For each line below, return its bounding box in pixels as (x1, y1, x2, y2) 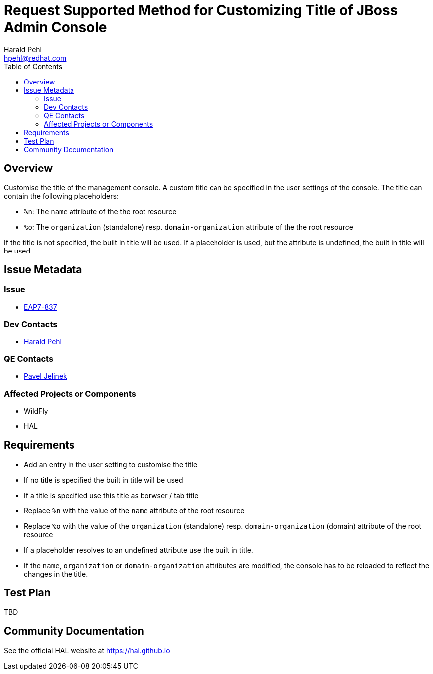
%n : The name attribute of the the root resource (24, 207, 177, 216)
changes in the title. (24, 569, 88, 578)
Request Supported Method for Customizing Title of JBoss (4, 2, 398, 19)
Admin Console (4, 19, 107, 36)
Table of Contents (4, 62, 63, 71)
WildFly (24, 407, 48, 416)
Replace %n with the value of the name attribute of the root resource (24, 506, 245, 515)
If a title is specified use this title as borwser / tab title (24, 491, 199, 500)
